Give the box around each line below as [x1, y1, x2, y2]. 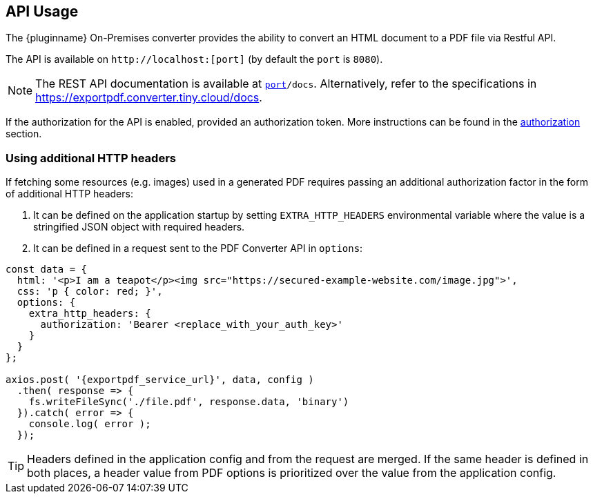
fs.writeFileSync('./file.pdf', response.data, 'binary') [28, 396, 349, 408]
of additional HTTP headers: [6, 188, 133, 200]
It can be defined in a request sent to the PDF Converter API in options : [33, 242, 363, 255]
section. [6, 128, 42, 140]
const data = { [6, 264, 88, 275]
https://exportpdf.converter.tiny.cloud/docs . [35, 90, 262, 105]
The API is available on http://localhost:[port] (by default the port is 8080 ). [6, 53, 383, 66]
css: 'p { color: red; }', [17, 286, 163, 297]
